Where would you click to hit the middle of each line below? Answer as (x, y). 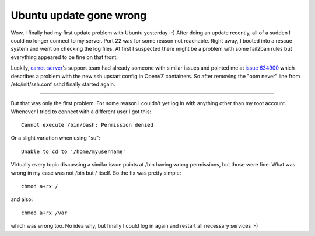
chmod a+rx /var (44, 213)
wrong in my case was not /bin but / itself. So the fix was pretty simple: (96, 173)
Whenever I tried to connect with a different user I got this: (81, 112)
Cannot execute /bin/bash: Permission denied (87, 125)
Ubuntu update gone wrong (79, 15)
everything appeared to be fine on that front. (64, 57)
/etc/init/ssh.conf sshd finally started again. (63, 84)
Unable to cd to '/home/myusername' (73, 151)
